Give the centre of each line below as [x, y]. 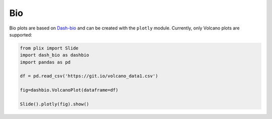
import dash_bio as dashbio [54, 55]
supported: [21, 34]
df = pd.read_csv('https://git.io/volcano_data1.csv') [89, 76]
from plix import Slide [49, 48]
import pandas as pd [45, 62]
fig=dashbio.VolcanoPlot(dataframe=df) [69, 90]
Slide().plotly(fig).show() [54, 104]
